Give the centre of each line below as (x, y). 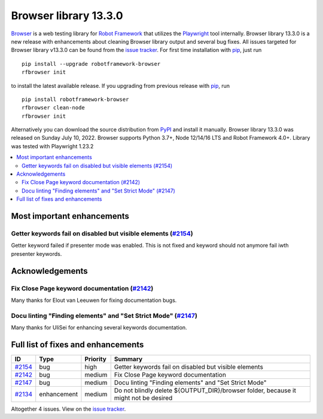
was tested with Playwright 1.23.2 (52, 146)
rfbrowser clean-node (53, 108)
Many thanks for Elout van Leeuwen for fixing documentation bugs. (94, 300)
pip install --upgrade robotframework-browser (91, 64)
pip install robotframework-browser (75, 99)
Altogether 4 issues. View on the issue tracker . (68, 409)
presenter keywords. (36, 253)
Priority (96, 359)
